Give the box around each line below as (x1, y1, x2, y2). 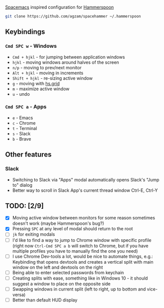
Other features (5, 151, 52, 159)
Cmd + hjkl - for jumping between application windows (12, 54, 125, 60)
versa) (12, 292, 26, 298)
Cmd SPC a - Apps (5, 103, 47, 110)
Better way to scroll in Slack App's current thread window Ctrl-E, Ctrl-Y (12, 187, 158, 193)
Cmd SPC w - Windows (5, 42, 57, 49)
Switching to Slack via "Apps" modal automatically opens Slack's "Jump (12, 176, 160, 182)
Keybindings (5, 27, 46, 36)
